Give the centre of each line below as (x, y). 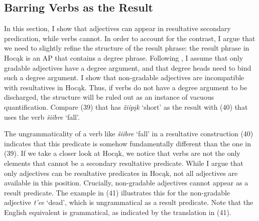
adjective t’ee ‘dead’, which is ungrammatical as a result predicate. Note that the (129, 202)
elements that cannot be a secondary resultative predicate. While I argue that (124, 163)
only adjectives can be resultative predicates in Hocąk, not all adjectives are (121, 173)
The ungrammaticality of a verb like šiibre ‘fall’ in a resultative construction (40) (129, 134)
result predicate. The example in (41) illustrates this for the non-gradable (117, 192)
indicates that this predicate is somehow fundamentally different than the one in (127, 143)
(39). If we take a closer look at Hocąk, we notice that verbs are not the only (122, 153)
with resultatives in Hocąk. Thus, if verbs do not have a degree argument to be (126, 87)
